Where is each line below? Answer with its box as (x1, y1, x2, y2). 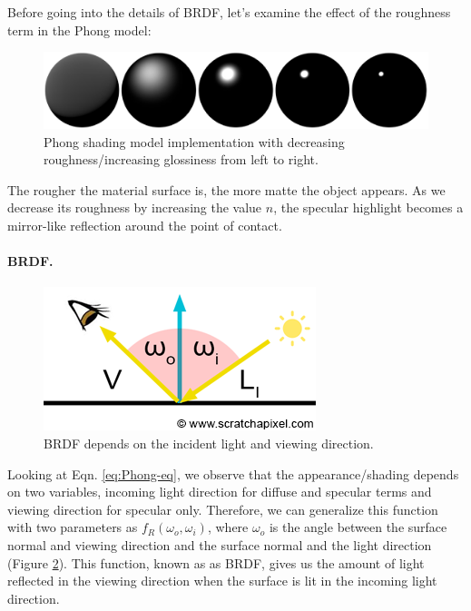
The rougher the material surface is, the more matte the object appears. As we (7, 180, 446, 199)
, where (207, 517, 249, 537)
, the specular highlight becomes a (273, 198, 464, 217)
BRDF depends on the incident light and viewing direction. (44, 434, 374, 453)
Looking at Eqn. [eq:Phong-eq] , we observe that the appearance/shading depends (7, 464, 459, 483)
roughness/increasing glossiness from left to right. (44, 150, 319, 169)
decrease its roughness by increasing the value (7, 198, 262, 217)
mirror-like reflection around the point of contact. (7, 216, 282, 235)
